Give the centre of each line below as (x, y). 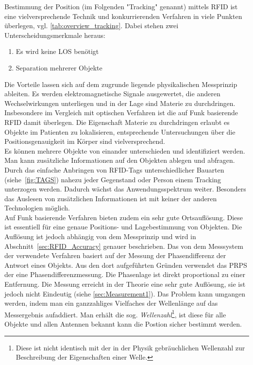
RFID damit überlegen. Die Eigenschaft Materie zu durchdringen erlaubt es (117, 122)
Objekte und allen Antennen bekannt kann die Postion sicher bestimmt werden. (123, 324)
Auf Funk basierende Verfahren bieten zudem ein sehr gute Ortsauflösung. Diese (124, 217)
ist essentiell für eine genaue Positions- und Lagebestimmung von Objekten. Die (123, 227)
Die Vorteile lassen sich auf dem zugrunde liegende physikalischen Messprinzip (121, 84)
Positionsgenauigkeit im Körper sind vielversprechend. (85, 141)
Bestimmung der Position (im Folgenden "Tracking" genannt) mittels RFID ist (121, 6)
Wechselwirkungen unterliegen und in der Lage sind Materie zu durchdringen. (120, 103)
